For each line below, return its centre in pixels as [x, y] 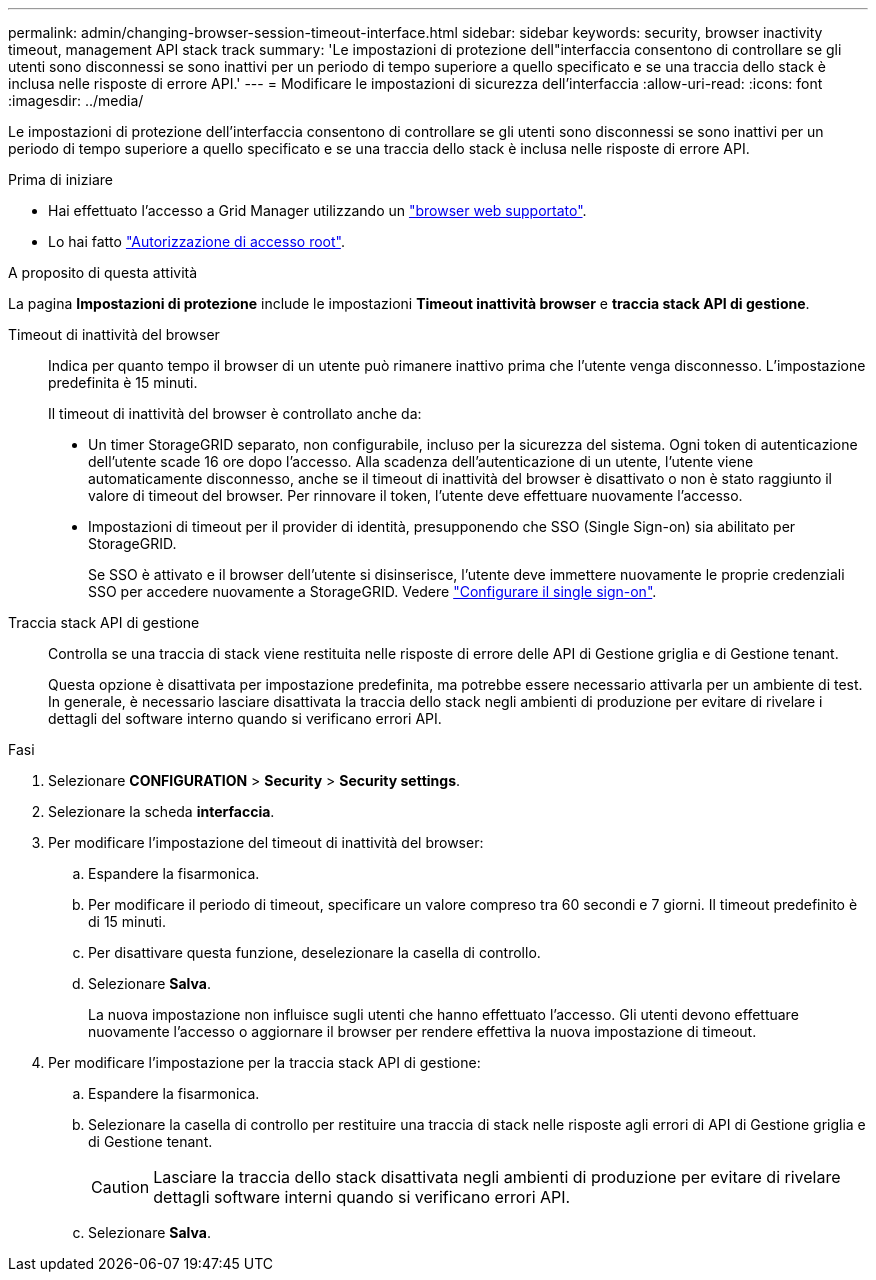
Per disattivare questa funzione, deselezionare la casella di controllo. [314, 952]
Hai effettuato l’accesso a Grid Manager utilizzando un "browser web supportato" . [317, 210]
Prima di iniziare [60, 179]
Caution [120, 1187]
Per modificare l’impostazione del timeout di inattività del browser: [266, 842]
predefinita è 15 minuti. [123, 382]
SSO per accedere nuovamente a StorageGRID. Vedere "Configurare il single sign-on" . [372, 591]
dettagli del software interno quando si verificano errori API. [245, 718]
